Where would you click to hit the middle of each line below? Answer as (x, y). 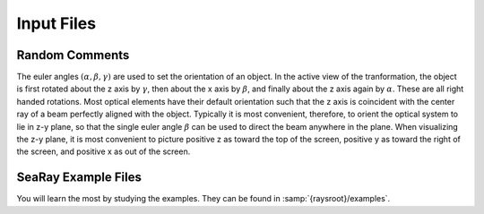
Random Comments (73, 55)
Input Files (56, 23)
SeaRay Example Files (79, 178)
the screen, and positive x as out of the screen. (104, 151)
